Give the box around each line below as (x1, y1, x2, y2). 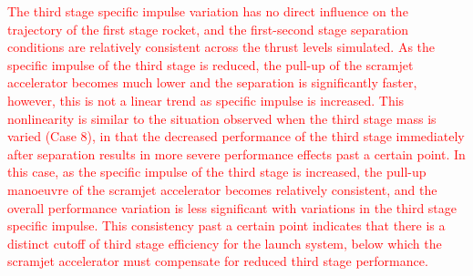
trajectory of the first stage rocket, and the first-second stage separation (7, 19, 409, 38)
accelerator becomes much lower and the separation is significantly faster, (7, 73, 417, 92)
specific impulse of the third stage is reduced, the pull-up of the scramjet (7, 55, 414, 74)
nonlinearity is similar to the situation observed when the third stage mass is (7, 108, 437, 128)
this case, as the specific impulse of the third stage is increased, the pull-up (7, 162, 427, 181)
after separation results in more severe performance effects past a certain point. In (7, 144, 466, 163)
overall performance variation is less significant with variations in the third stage (7, 198, 458, 217)
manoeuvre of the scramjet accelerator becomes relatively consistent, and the (7, 179, 437, 199)
